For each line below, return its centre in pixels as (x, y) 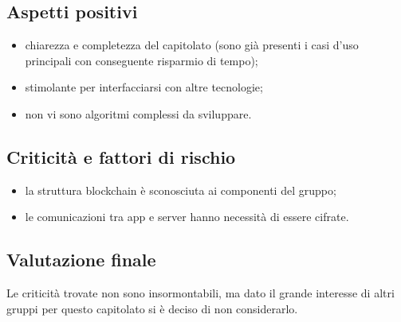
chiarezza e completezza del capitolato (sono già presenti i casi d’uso (192, 45)
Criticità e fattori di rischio (121, 156)
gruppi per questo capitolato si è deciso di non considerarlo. (152, 308)
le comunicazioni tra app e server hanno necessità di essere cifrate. (187, 217)
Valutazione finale (81, 260)
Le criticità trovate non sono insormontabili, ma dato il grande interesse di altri (200, 293)
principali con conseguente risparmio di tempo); (142, 60)
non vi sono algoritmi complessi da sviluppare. (138, 113)
